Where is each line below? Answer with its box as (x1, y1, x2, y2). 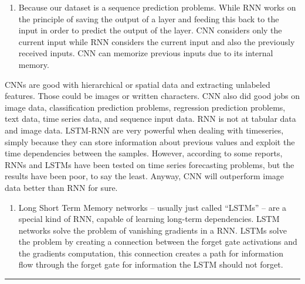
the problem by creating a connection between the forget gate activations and (18, 235, 297, 248)
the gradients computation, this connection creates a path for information (18, 247, 283, 259)
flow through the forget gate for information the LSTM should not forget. (18, 258, 283, 271)
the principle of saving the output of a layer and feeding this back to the (18, 12, 279, 25)
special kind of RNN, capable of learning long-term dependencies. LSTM (18, 213, 280, 225)
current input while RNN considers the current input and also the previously (18, 35, 295, 47)
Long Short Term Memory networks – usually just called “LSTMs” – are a (18, 201, 287, 213)
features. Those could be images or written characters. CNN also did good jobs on (5, 90, 300, 102)
